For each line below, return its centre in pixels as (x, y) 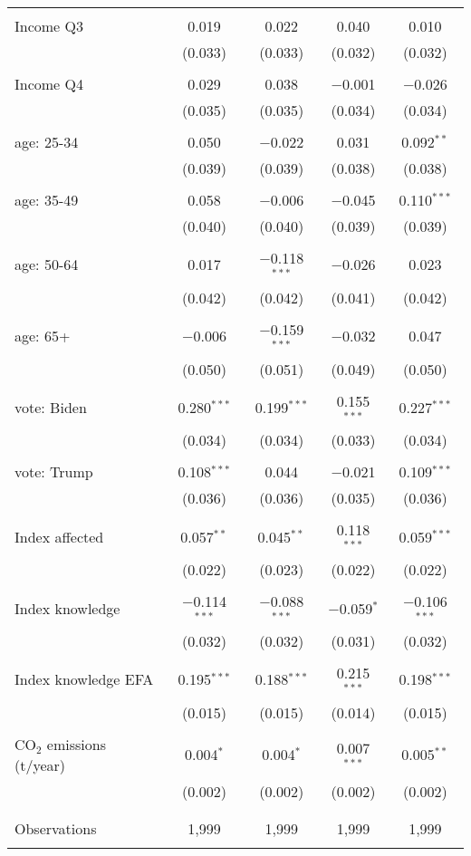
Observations (56, 828)
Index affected (59, 536)
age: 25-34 (47, 142)
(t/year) (40, 765)
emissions (76, 744)
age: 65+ (43, 336)
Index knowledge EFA (84, 679)
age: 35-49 (47, 200)
